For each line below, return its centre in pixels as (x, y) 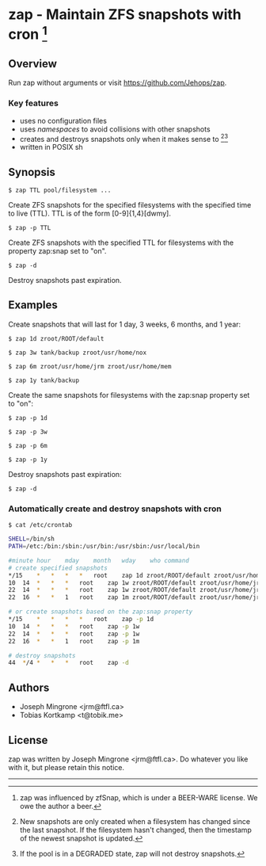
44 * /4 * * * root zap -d (68, 663)
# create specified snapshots (58, 568)
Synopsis (32, 172)
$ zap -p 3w (28, 432)
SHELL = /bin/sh (32, 539)
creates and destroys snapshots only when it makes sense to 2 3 (123, 138)
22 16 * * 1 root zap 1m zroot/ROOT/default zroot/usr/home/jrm (136, 597)
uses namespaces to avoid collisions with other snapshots (115, 129)
